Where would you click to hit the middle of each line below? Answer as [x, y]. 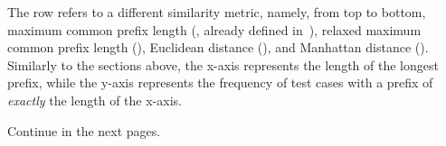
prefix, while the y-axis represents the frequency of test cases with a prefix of [220, 82]
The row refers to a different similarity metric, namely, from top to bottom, [217, 12]
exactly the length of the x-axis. [95, 100]
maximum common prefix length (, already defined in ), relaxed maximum [214, 29]
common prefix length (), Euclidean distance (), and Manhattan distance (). [218, 47]
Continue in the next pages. [84, 130]
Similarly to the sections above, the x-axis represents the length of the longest [223, 64]
